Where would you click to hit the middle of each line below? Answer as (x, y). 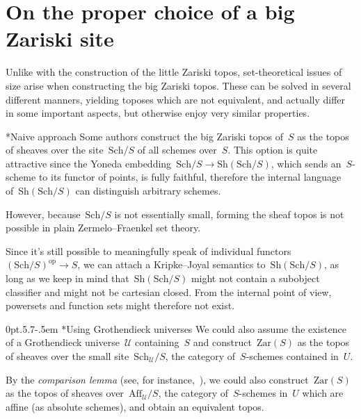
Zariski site (60, 39)
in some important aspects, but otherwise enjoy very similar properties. (158, 113)
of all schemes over (177, 150)
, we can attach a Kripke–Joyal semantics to (171, 264)
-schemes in (263, 393)
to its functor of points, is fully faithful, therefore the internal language (190, 177)
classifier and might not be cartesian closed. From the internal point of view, (169, 291)
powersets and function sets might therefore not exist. (120, 305)
